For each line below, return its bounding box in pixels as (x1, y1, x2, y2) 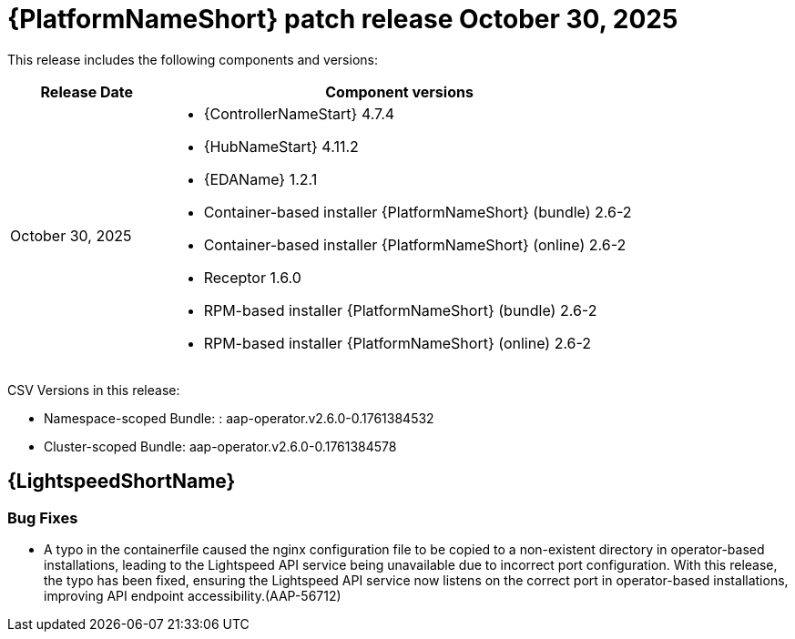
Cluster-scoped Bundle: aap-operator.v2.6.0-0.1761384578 (44, 438, 397, 454)
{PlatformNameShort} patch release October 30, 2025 (7, 4, 678, 35)
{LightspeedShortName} (7, 470, 236, 493)
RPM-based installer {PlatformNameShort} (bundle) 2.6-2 (203, 300, 597, 319)
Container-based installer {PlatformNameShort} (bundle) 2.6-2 (203, 202, 632, 221)
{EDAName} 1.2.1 (203, 169, 318, 188)
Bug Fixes (7, 508, 78, 527)
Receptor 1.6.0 (203, 268, 301, 287)
